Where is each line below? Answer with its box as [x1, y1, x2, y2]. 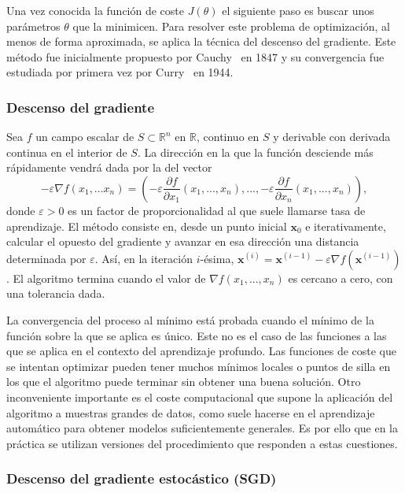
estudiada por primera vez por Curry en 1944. [6, 64, 234, 80]
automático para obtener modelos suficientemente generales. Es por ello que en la [6, 420, 399, 436]
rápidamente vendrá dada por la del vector [6, 159, 212, 176]
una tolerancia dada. [6, 285, 105, 302]
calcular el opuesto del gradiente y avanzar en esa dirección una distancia [6, 233, 359, 250]
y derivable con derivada [273, 128, 391, 145]
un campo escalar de [35, 128, 134, 145]
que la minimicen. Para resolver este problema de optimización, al [72, 17, 390, 34]
